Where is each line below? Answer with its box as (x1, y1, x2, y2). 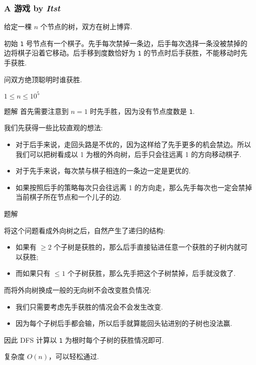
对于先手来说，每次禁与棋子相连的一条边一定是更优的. (15, 165, 191, 176)
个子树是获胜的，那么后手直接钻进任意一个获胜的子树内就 (53, 242, 241, 252)
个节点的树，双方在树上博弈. (40, 21, 132, 32)
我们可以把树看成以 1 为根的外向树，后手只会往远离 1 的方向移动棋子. (15, 149, 242, 159)
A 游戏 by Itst (4, 1, 60, 14)
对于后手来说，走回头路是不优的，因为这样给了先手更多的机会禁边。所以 (15, 139, 251, 150)
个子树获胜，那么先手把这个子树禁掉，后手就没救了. (67, 268, 236, 278)
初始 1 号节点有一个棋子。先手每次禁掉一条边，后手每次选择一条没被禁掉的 (4, 38, 248, 48)
